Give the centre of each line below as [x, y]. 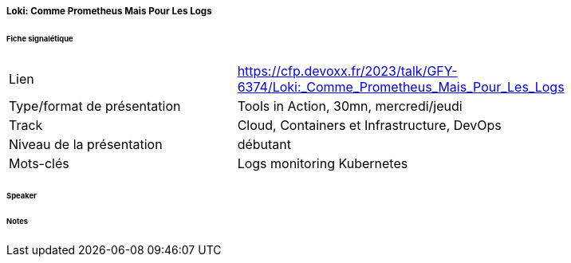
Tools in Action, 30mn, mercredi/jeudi [350, 106]
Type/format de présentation [95, 106]
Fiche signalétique [40, 38]
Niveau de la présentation [86, 144]
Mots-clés [39, 163]
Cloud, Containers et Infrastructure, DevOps [369, 125]
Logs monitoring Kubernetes [323, 163]
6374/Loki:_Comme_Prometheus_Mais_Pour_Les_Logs [401, 86]
